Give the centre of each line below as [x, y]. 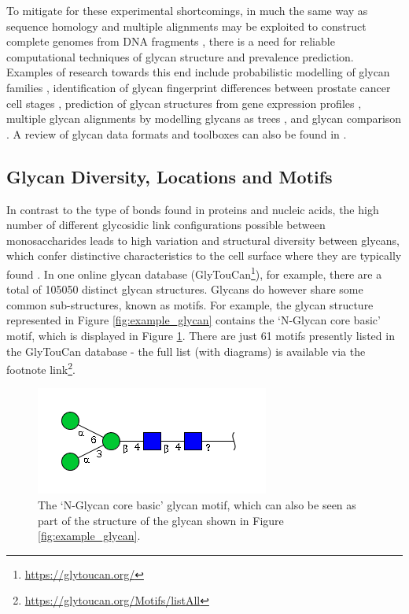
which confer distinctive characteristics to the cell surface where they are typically [204, 255]
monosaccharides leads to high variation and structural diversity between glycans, [203, 240]
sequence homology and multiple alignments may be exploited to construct [186, 26]
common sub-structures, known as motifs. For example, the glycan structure [190, 304]
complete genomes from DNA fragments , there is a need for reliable [171, 41]
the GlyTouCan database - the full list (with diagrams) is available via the [186, 351]
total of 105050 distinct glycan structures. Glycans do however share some [185, 289]
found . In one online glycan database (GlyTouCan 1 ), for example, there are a [194, 272]
